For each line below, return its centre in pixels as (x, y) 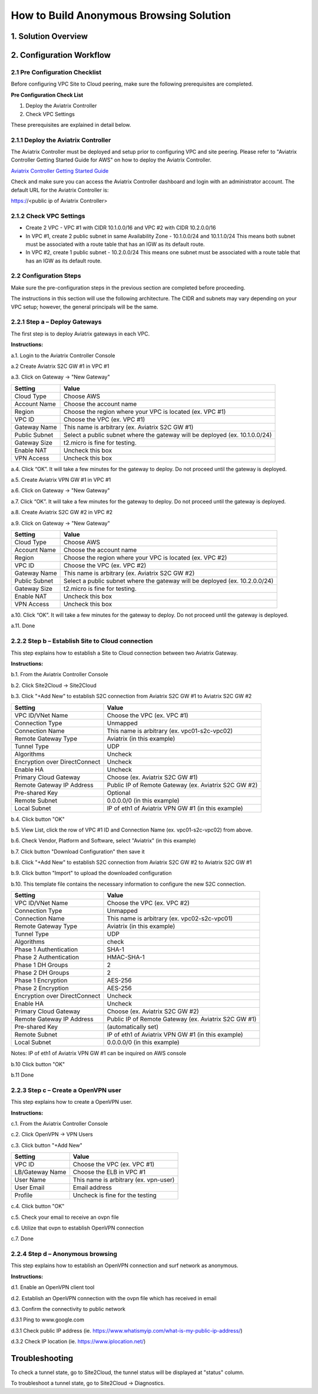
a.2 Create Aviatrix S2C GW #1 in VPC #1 (60, 366)
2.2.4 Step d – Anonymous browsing (64, 1254)
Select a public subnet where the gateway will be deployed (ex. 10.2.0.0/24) (168, 581)
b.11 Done (22, 1075)
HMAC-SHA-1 (126, 957)
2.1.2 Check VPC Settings (48, 216)
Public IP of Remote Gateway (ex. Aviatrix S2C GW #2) (182, 785)
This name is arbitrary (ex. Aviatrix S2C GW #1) (128, 427)
